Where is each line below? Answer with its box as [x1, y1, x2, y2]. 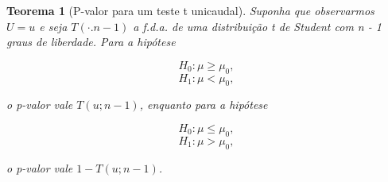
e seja [39, 17, 68, 34]
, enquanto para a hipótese [139, 96, 268, 113]
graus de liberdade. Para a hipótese [6, 33, 176, 50]
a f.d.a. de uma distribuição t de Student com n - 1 [133, 17, 382, 34]
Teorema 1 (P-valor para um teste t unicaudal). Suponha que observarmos [6, 2, 374, 18]
